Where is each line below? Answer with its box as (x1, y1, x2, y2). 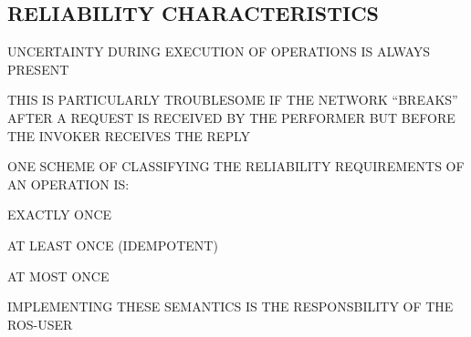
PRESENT (7, 59, 69, 78)
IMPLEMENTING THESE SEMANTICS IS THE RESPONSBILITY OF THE (7, 297, 454, 316)
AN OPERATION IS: (7, 174, 130, 193)
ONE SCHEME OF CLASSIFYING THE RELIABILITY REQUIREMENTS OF (7, 157, 465, 176)
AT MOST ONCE (7, 266, 110, 285)
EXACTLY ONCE (7, 205, 112, 224)
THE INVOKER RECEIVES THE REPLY (7, 126, 251, 145)
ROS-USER (7, 314, 73, 333)
